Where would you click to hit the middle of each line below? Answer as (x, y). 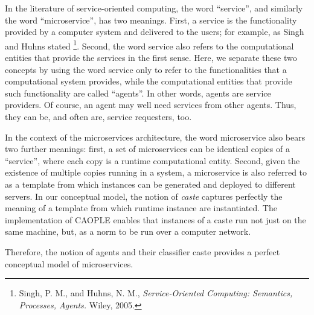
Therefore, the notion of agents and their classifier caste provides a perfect (143, 251)
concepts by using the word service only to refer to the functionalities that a (146, 69)
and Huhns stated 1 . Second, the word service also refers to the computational (149, 45)
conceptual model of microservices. (69, 263)
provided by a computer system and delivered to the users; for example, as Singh (155, 32)
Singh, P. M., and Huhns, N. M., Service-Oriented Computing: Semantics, (156, 293)
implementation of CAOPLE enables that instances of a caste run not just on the (155, 219)
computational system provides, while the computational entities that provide (149, 81)
